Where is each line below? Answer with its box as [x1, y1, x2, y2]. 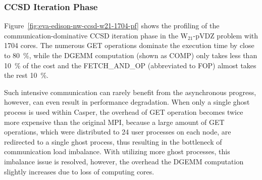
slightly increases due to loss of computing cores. [4, 166, 154, 176]
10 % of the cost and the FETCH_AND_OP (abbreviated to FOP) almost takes [4, 60, 256, 70]
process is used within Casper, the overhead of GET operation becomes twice [4, 106, 243, 117]
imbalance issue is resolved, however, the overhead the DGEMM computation [4, 156, 244, 166]
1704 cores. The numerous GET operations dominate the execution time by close [4, 40, 254, 51]
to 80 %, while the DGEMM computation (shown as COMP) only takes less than [4, 50, 257, 60]
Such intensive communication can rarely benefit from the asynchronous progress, [4, 86, 256, 97]
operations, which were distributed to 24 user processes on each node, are [4, 126, 231, 137]
